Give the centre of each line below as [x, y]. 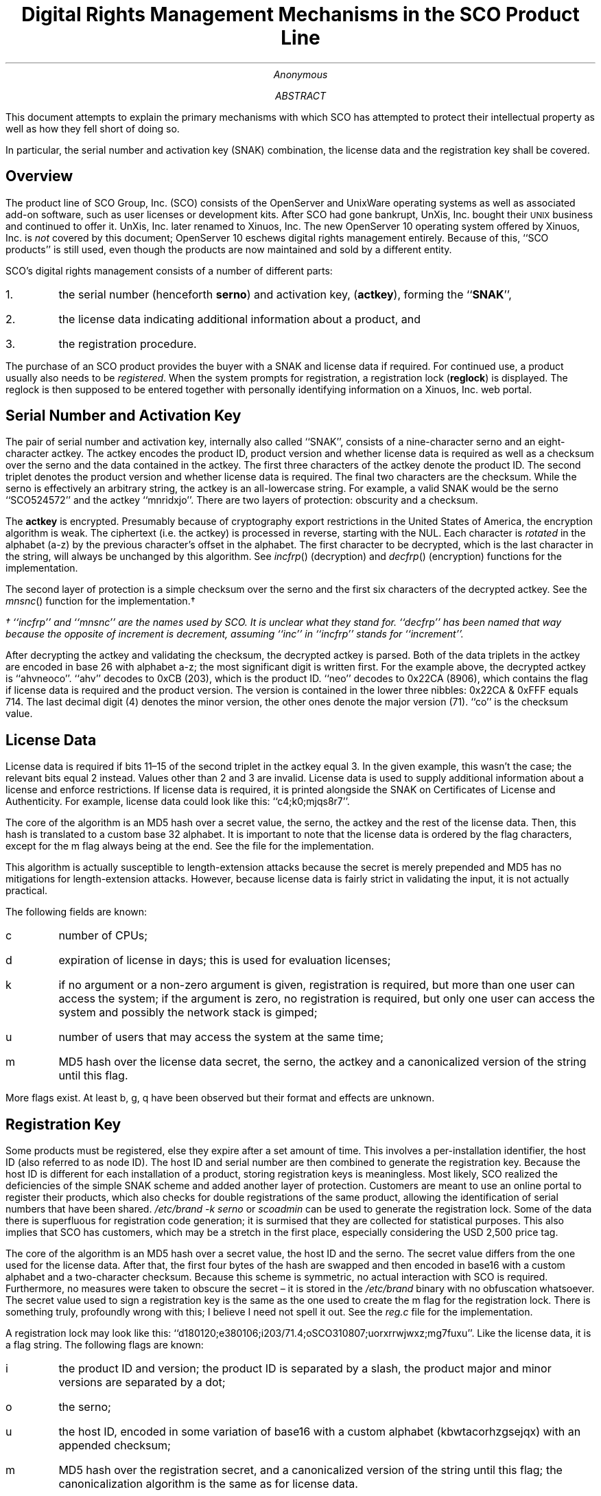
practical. [27, 891]
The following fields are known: [76, 912]
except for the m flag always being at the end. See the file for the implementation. [190, 846]
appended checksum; [115, 1446]
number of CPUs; [103, 936]
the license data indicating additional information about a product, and [240, 319]
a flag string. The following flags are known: [105, 1345]
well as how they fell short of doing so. [93, 128]
